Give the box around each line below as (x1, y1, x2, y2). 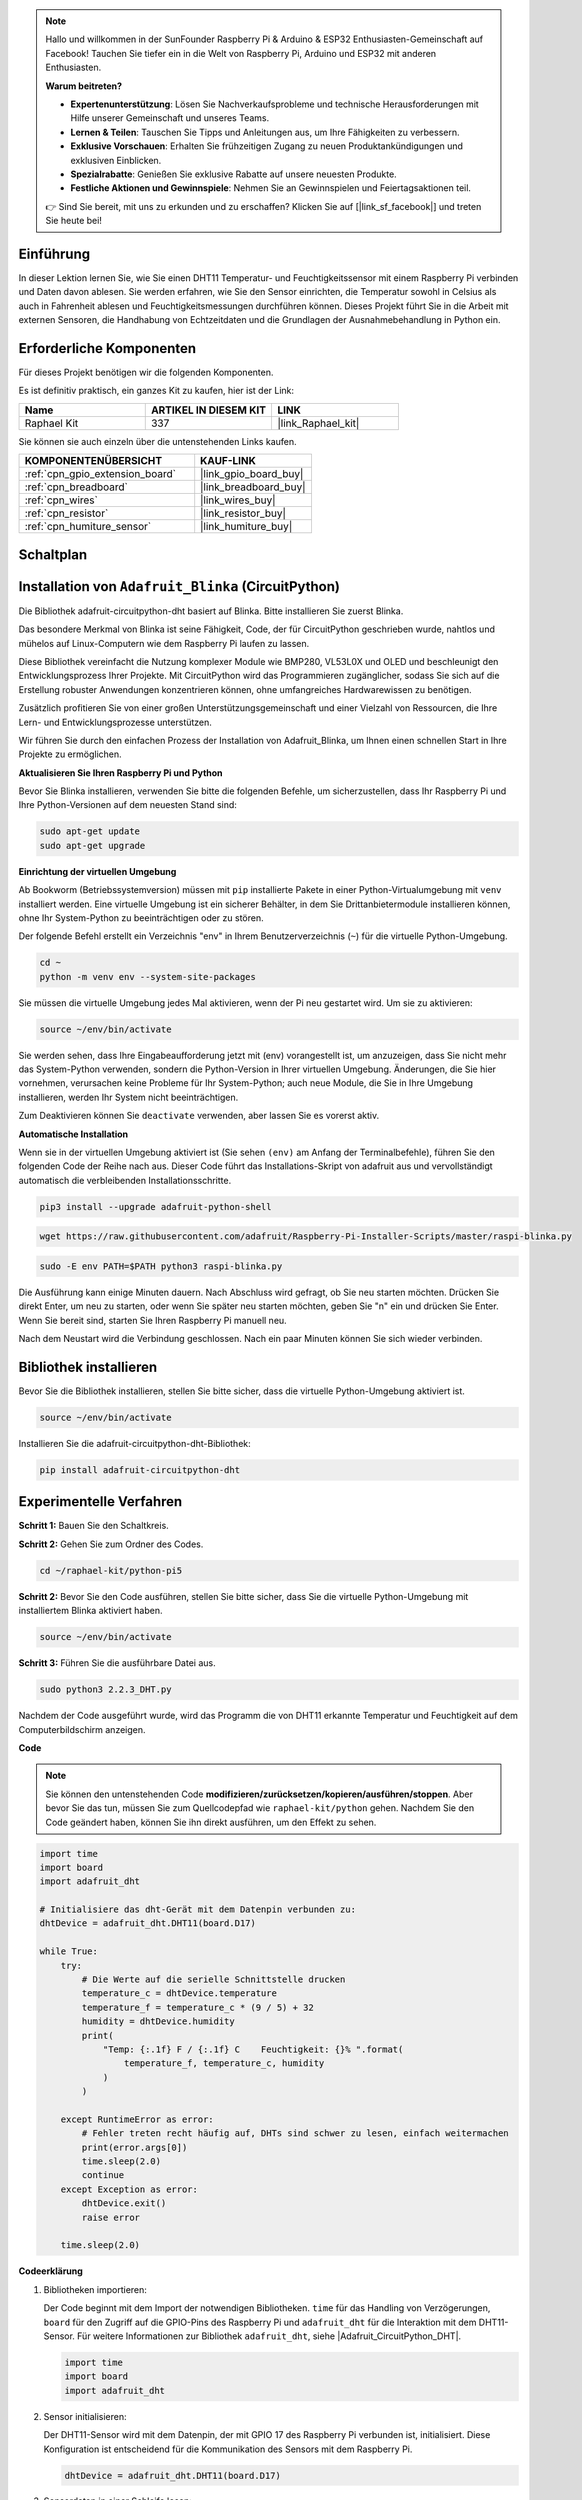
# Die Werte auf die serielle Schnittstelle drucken (81, 1974, 346, 1985)
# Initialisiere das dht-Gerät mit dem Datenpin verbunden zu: (39, 1904, 357, 1915)
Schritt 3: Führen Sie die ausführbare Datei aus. (18, 1657, 216, 1669)
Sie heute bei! (45, 215, 102, 227)
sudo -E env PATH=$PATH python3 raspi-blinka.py (39, 1260, 283, 1272)
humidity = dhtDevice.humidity (81, 2016, 235, 2027)
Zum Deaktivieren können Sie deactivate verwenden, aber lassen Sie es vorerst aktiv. (18, 1110, 380, 1122)
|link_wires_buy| (200, 493, 276, 507)
